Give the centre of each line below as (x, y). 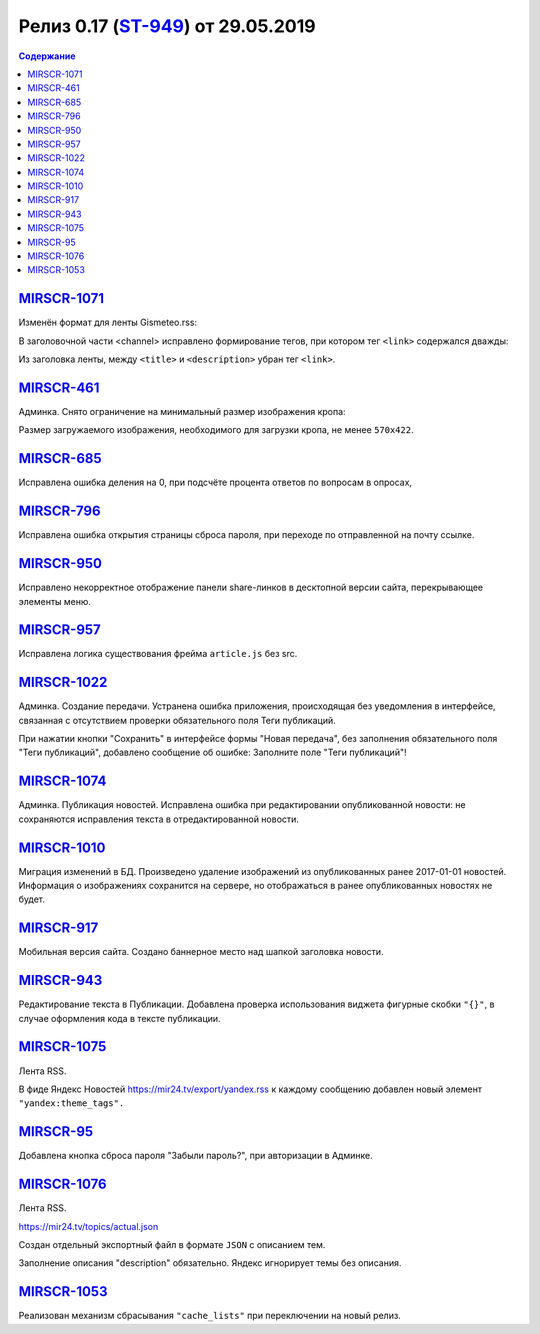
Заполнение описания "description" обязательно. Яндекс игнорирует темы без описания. (210, 1263)
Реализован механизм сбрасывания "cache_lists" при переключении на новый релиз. (210, 1316)
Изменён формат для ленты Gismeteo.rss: (108, 322)
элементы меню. (55, 601)
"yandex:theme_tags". (71, 1103)
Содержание (47, 56)
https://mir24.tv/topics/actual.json (88, 1226)
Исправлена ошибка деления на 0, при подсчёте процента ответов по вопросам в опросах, (215, 482)
